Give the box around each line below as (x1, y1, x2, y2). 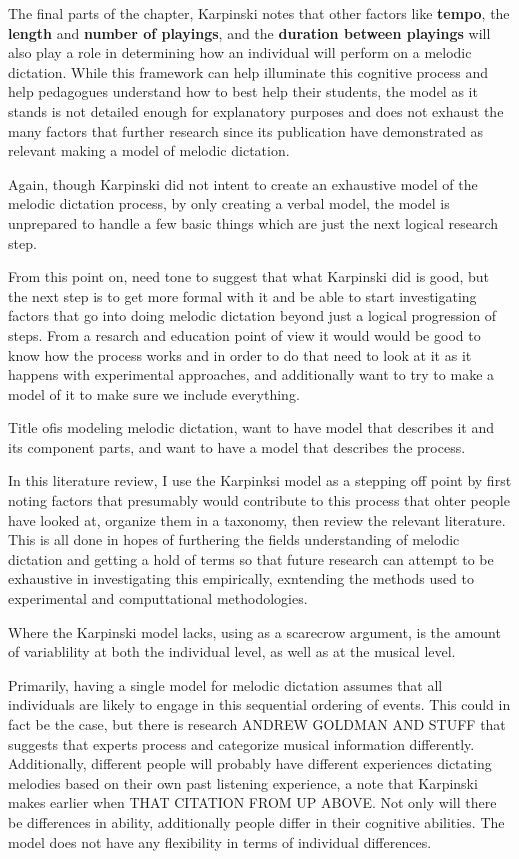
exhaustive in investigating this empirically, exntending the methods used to (8, 568, 474, 589)
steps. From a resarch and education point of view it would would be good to (8, 324, 481, 345)
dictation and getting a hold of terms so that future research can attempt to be (8, 548, 494, 569)
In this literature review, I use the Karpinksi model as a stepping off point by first (8, 470, 512, 491)
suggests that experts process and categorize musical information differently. (8, 733, 475, 754)
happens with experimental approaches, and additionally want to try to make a (8, 364, 495, 385)
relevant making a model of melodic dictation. (8, 140, 290, 161)
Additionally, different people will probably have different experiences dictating (8, 753, 492, 774)
